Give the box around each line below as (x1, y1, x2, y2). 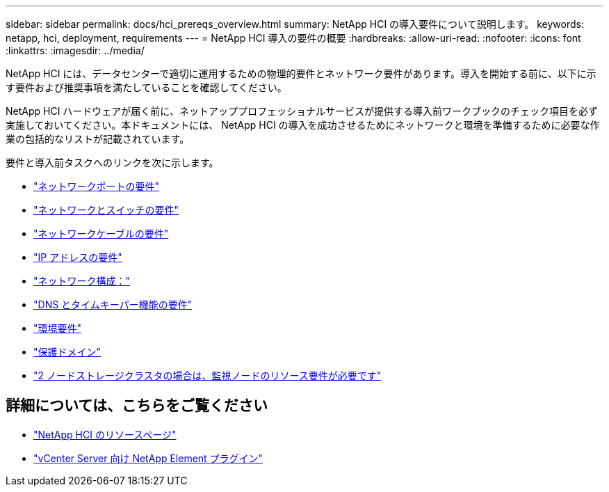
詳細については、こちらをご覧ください (6, 397, 268, 415)
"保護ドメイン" (33, 346, 101, 358)
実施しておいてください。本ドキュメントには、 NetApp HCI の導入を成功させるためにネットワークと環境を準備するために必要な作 (6, 119, 600, 131)
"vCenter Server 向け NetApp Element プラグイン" (33, 452, 263, 464)
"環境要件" (33, 322, 82, 334)
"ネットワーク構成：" (33, 275, 131, 287)
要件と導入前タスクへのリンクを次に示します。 (6, 157, 219, 168)
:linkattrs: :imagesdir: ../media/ (6, 45, 145, 56)
